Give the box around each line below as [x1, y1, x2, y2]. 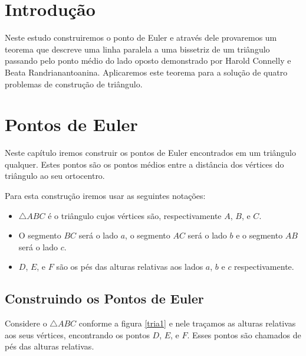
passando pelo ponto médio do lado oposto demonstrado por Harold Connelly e [5, 54, 291, 67]
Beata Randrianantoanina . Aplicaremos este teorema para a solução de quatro [5, 66, 288, 78]
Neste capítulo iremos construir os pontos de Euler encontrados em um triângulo [5, 146, 296, 159]
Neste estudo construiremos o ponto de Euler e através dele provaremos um [5, 31, 277, 44]
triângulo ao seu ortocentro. [5, 169, 105, 182]
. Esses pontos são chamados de [187, 328, 301, 341]
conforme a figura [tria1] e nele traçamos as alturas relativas [78, 317, 296, 329]
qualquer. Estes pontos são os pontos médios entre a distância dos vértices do [5, 158, 284, 170]
